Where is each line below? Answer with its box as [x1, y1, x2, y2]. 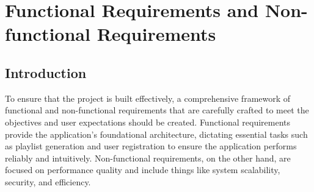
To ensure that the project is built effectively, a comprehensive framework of [5, 91, 291, 104]
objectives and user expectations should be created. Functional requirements [5, 115, 291, 128]
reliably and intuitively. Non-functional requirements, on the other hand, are [5, 151, 291, 164]
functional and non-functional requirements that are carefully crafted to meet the [5, 104, 309, 116]
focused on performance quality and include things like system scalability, [5, 163, 280, 176]
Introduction [5, 63, 87, 82]
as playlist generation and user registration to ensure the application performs [5, 140, 297, 152]
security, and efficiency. [5, 175, 91, 188]
